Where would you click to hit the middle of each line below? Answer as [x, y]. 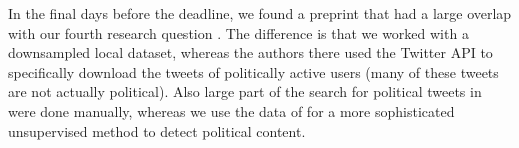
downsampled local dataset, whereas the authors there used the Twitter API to [250, 52]
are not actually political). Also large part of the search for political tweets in [245, 91]
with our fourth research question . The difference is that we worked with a [238, 32]
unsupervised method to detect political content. [157, 130]
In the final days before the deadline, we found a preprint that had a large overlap [260, 13]
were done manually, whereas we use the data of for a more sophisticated [231, 110]
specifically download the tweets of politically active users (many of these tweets [253, 71]
